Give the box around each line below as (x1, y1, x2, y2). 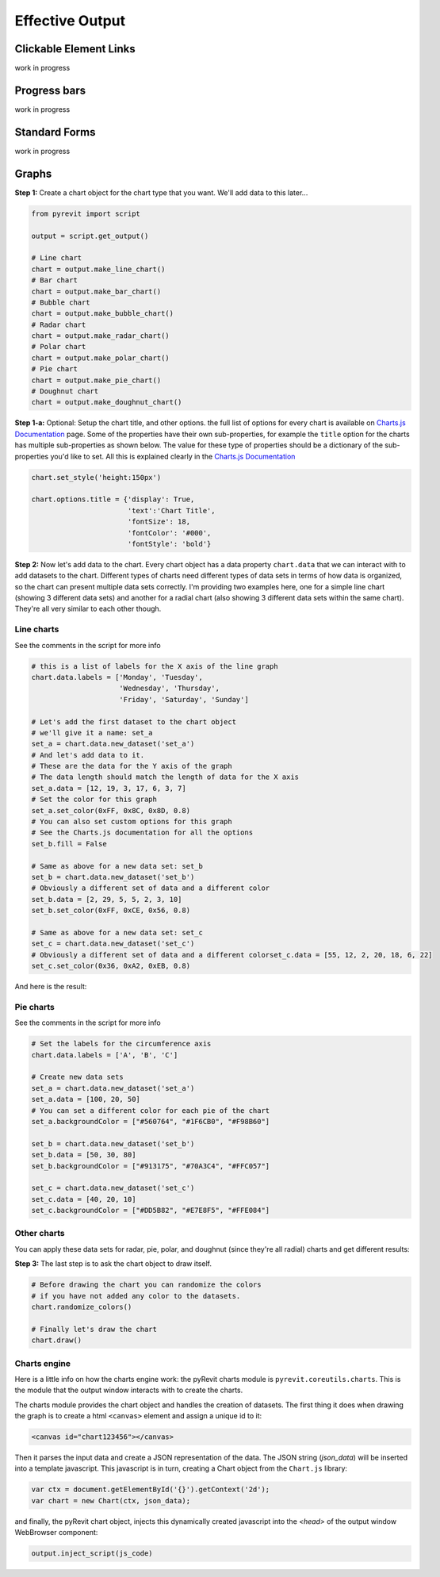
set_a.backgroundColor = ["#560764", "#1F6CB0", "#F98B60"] (31, 1117, 270, 1126)
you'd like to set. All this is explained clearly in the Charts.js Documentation (50, 451, 296, 461)
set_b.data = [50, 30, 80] (31, 1150, 136, 1160)
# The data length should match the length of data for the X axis (31, 773, 300, 781)
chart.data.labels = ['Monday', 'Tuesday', (31, 673, 204, 681)
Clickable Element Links (14, 42, 136, 56)
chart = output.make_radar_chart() (31, 332, 170, 340)
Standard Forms (14, 125, 96, 139)
